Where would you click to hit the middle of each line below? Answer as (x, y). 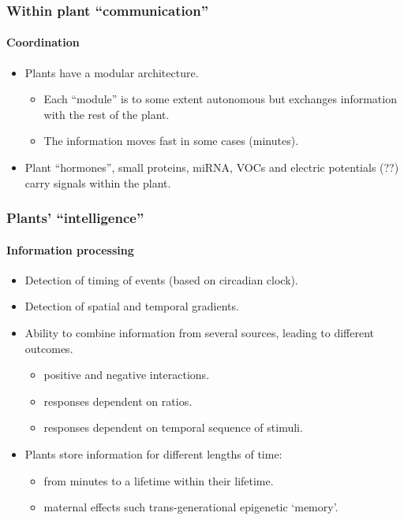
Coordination (43, 42)
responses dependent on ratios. (118, 401)
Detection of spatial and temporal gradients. (132, 306)
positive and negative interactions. (127, 375)
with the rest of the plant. (107, 114)
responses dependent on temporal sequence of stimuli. (173, 427)
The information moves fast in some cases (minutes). (171, 141)
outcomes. (49, 348)
